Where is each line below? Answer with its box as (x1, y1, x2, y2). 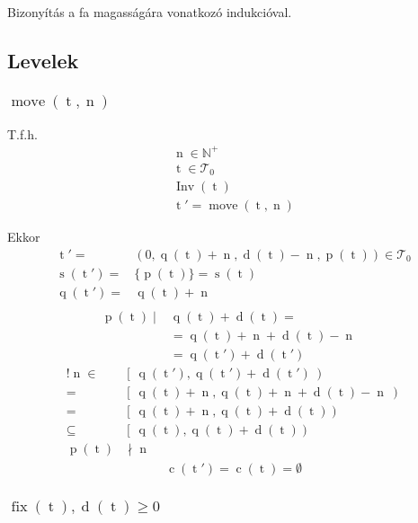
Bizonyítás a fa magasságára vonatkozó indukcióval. (7, 3, 292, 21)
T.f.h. (7, 124, 38, 143)
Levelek (7, 46, 79, 74)
